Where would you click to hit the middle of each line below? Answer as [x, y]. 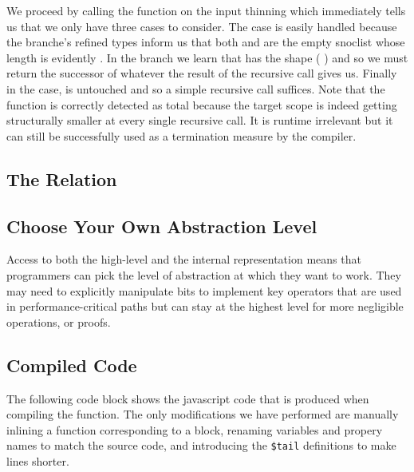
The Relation [62, 178]
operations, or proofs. [59, 321]
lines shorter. [38, 460]
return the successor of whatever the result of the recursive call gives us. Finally [202, 73]
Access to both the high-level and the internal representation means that [184, 259]
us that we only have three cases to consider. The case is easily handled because [202, 26]
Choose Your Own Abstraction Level [162, 226]
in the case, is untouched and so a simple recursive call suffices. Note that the [196, 88]
